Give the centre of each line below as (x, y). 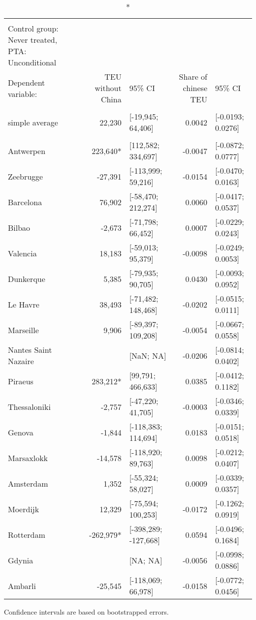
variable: (23, 93)
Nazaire (21, 361)
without (108, 88)
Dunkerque (27, 279)
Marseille (23, 330)
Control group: (33, 28)
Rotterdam (27, 534)
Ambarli (22, 586)
